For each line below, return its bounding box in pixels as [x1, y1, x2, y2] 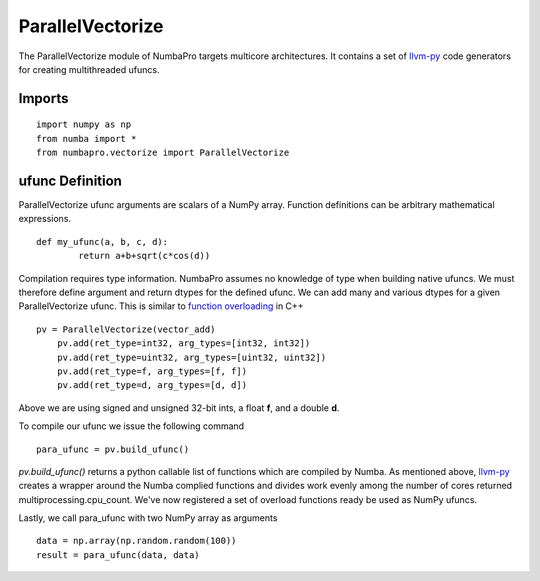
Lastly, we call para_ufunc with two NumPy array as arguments [18, 512, 278, 524]
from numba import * [36, 133, 137, 144]
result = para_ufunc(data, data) [36, 549, 200, 560]
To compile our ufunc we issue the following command [18, 420, 245, 432]
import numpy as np [36, 119, 132, 130]
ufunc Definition [18, 172, 122, 189]
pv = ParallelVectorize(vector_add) [36, 323, 216, 335]
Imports [18, 90, 69, 107]
